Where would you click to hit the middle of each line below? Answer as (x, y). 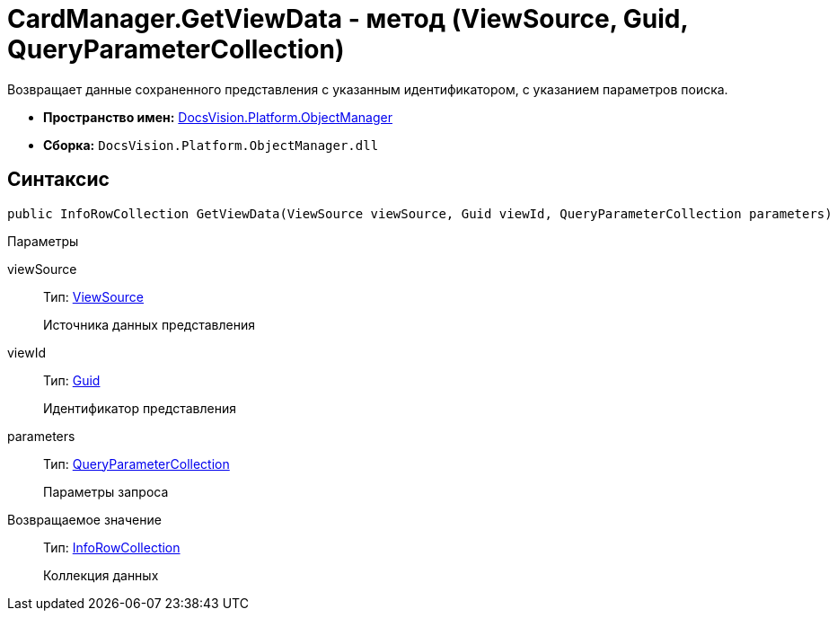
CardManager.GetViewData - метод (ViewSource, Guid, (348, 19)
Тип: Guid (72, 380)
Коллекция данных (101, 575)
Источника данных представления (150, 324)
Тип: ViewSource (94, 296)
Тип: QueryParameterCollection (137, 463)
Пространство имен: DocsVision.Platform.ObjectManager (218, 117)
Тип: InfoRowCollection (112, 547)
